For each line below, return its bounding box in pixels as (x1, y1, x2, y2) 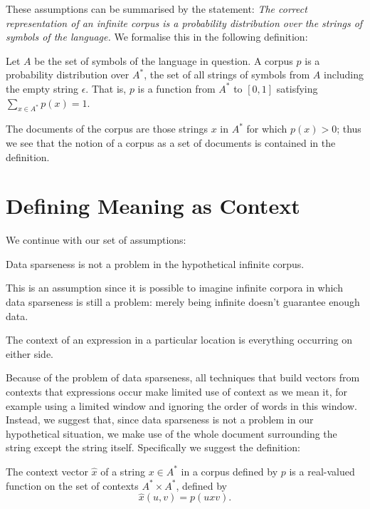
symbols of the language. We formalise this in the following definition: (6, 29, 308, 44)
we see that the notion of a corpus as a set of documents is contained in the (6, 135, 336, 150)
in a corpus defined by (181, 463, 278, 478)
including (323, 67, 364, 82)
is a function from (137, 81, 216, 96)
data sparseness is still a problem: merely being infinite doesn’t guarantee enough (6, 294, 360, 309)
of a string (100, 463, 145, 478)
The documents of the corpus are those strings (6, 121, 208, 136)
